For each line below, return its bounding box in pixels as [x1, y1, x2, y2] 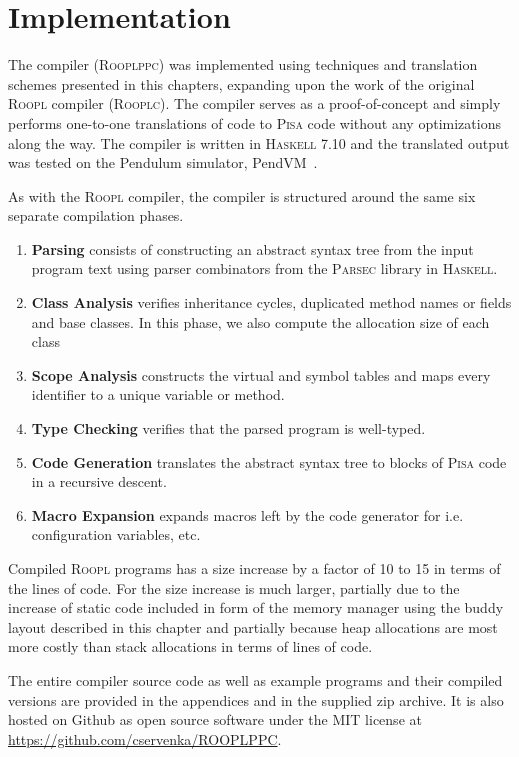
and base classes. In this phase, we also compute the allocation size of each [31, 311, 490, 332]
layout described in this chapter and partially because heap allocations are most [8, 616, 498, 637]
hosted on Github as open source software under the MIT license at [8, 709, 422, 730]
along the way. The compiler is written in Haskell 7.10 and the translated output [8, 132, 510, 153]
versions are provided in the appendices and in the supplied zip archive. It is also [8, 689, 504, 710]
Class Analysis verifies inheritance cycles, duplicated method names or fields [31, 292, 512, 313]
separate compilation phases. [8, 205, 184, 226]
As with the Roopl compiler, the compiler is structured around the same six [8, 185, 476, 206]
